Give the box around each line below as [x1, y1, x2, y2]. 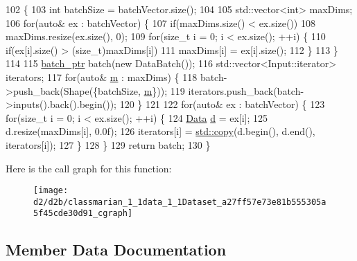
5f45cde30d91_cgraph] [33, 208, 133, 219]
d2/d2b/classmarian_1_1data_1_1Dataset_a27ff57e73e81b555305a [33, 197, 326, 207]
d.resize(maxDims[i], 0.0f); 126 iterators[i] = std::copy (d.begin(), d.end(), [6, 124, 315, 138]
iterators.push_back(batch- [188, 83, 304, 98]
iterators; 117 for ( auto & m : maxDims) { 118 [6, 69, 198, 84]
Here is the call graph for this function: [6, 161, 172, 175]
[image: [33, 186, 69, 196]
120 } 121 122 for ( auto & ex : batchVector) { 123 [119, 97, 325, 111]
